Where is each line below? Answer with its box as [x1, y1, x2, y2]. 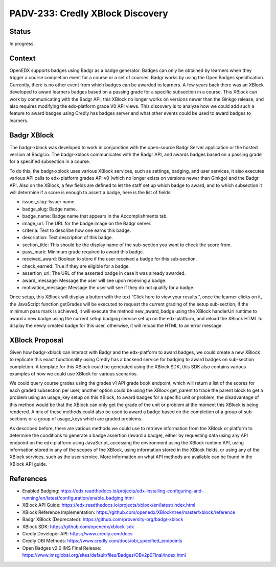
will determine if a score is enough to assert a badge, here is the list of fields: [9, 189, 172, 195]
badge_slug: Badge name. [22, 206, 77, 212]
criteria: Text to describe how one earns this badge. [22, 227, 131, 233]
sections [9, 416, 28, 422]
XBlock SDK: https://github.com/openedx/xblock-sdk [22, 524, 134, 530]
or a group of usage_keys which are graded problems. [28, 416, 143, 422]
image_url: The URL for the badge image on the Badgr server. [22, 220, 152, 226]
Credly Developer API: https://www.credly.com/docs [22, 531, 133, 536]
